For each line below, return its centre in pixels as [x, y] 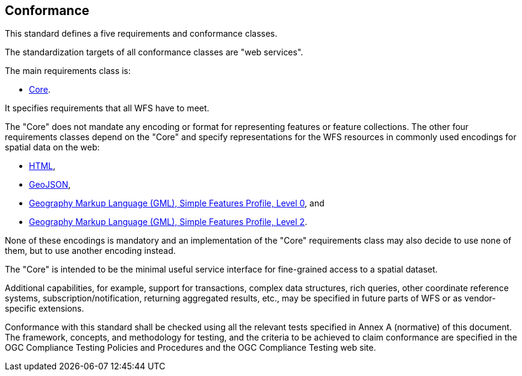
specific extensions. [45, 309]
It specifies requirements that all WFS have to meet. [107, 108]
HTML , [42, 166]
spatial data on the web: [52, 147]
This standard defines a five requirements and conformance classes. [141, 34]
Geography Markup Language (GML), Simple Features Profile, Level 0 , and [177, 203]
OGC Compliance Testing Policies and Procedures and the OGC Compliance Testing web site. [191, 348]
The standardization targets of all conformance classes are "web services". [154, 52]
